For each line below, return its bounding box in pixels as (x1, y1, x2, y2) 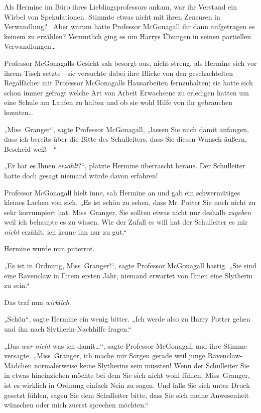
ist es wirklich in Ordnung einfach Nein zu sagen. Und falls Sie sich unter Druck (4, 380, 250, 390)
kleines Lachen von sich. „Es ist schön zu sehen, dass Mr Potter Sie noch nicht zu (4, 197, 255, 208)
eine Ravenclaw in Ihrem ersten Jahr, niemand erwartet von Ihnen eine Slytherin (4, 270, 253, 280)
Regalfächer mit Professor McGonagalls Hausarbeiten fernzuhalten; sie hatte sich (4, 77, 253, 88)
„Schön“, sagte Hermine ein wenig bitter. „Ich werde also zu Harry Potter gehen (4, 314, 250, 324)
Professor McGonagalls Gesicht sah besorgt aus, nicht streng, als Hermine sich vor (4, 57, 257, 68)
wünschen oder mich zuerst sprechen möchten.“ (4, 399, 149, 410)
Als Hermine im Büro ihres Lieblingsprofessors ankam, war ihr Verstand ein (4, 2, 237, 12)
